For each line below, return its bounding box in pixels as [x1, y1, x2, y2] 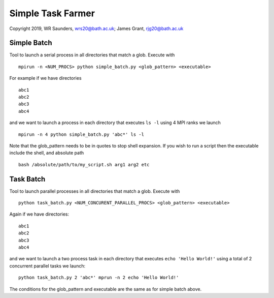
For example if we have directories [9, 75, 82, 81]
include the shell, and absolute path [9, 150, 84, 156]
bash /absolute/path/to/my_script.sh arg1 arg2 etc [18, 162, 150, 167]
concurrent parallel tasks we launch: [9, 262, 86, 269]
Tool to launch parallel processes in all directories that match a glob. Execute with [9, 188, 180, 194]
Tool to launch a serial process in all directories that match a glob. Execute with [9, 52, 175, 58]
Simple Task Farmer [9, 8, 95, 19]
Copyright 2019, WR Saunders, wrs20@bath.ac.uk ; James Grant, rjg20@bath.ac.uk [9, 25, 184, 32]
